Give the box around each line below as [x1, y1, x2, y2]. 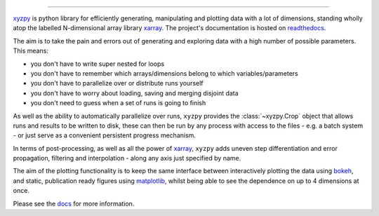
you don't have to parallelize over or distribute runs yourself [30, 79, 204, 88]
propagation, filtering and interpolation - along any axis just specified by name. [13, 154, 241, 163]
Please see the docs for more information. [13, 199, 135, 208]
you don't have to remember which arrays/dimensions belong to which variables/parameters [30, 69, 298, 77]
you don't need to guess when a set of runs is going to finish [30, 99, 206, 107]
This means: [13, 46, 49, 55]
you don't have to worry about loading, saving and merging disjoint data [30, 88, 239, 97]
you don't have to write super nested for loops [30, 60, 165, 68]
